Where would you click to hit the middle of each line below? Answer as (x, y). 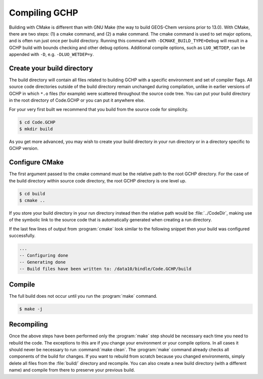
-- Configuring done (44, 255)
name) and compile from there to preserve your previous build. (72, 370)
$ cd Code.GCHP (37, 122)
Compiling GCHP (44, 13)
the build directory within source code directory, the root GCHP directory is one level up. (98, 180)
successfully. (22, 235)
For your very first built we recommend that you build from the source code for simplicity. (99, 109)
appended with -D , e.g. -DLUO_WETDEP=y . (51, 54)
